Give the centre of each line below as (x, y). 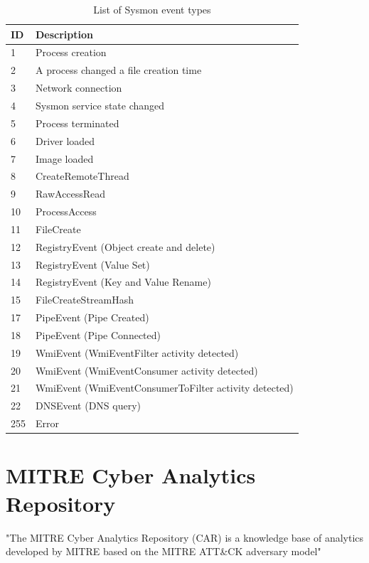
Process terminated (77, 123)
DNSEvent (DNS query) (89, 406)
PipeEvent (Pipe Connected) (98, 334)
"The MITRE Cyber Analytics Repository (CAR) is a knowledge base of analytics (185, 537)
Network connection (79, 88)
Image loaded (65, 158)
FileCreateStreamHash (85, 300)
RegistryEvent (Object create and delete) (125, 246)
